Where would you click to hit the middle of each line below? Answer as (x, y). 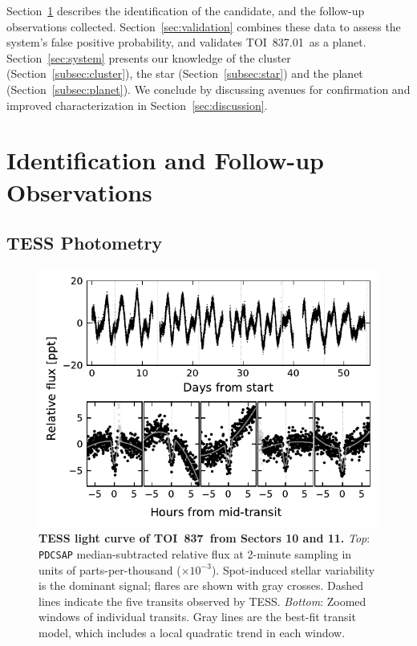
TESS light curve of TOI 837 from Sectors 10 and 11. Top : (204, 538)
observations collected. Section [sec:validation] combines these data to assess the (204, 26)
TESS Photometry (85, 243)
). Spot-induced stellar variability (293, 569)
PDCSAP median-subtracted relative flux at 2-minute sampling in (195, 553)
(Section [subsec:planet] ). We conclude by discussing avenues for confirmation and (208, 89)
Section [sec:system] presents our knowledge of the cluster (149, 57)
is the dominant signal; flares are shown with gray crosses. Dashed (201, 585)
